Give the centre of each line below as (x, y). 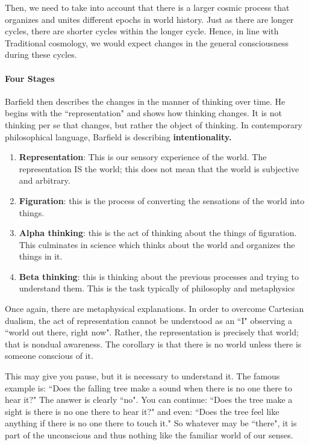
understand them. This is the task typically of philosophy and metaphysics (157, 288)
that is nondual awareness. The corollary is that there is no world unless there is (153, 344)
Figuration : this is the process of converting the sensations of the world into (162, 200)
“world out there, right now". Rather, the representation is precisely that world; (152, 332)
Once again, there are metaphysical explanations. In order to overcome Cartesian (154, 309)
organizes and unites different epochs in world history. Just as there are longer (149, 19)
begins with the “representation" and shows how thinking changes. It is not (143, 113)
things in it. (41, 256)
